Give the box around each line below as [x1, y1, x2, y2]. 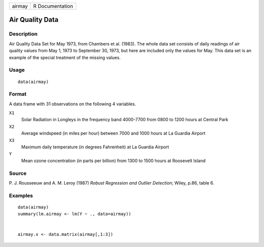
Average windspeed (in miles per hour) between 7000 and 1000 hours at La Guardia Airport [21, 130, 206, 136]
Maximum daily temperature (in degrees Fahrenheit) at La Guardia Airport [21, 144, 169, 150]
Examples [9, 192, 33, 199]
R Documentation [33, 3, 73, 9]
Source [9, 170, 27, 177]
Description [9, 31, 38, 38]
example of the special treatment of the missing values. [9, 54, 121, 61]
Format [9, 91, 27, 98]
